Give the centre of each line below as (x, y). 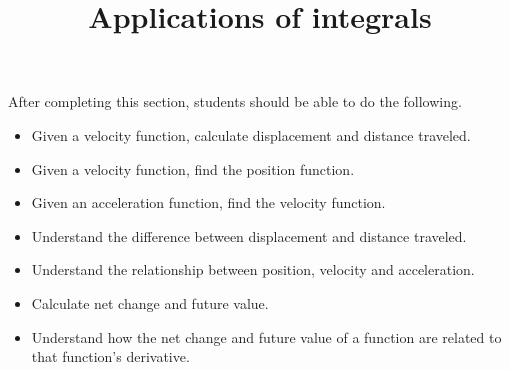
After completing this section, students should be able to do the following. (235, 101)
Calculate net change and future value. (150, 302)
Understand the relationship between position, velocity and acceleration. (253, 269)
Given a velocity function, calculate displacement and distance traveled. (251, 134)
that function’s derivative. (110, 356)
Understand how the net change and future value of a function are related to (266, 336)
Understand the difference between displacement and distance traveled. (249, 235)
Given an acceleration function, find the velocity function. (208, 202)
